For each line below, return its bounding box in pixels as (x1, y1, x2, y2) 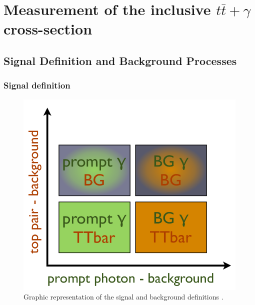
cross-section (3, 18, 92, 39)
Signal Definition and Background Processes (3, 52, 237, 68)
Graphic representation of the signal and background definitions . (23, 291, 223, 302)
